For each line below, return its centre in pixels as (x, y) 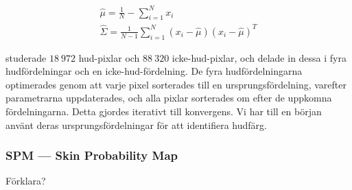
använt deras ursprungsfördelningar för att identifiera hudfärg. (136, 124)
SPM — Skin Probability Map (92, 155)
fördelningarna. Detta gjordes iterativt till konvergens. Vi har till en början (164, 111)
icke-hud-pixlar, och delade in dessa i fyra (259, 57)
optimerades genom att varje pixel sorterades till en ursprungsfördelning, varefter (176, 84)
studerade (26, 57)
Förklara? (26, 181)
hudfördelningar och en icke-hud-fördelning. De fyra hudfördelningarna (154, 71)
